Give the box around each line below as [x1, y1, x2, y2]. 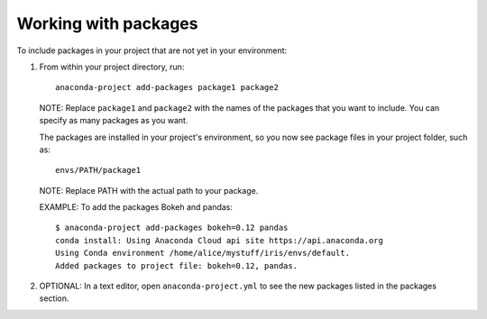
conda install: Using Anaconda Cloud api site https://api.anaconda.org [55, 235, 383, 245]
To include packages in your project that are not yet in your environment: [16, 45, 288, 56]
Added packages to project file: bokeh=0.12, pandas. [55, 260, 298, 270]
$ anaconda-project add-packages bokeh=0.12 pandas [55, 223, 289, 233]
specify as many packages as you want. [39, 115, 188, 126]
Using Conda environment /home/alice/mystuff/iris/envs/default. [55, 248, 351, 259]
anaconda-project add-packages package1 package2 [55, 82, 280, 93]
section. [39, 293, 69, 304]
